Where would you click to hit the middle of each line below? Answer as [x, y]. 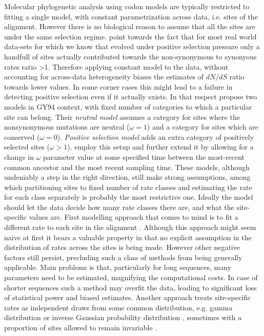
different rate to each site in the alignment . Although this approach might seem [130, 227]
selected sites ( [27, 147]
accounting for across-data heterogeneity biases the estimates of [104, 77]
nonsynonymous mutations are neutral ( [67, 127]
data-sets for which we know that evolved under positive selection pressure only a [132, 46]
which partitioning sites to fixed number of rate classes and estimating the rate [128, 187]
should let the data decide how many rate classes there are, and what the [119, 207]
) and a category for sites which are [202, 127]
